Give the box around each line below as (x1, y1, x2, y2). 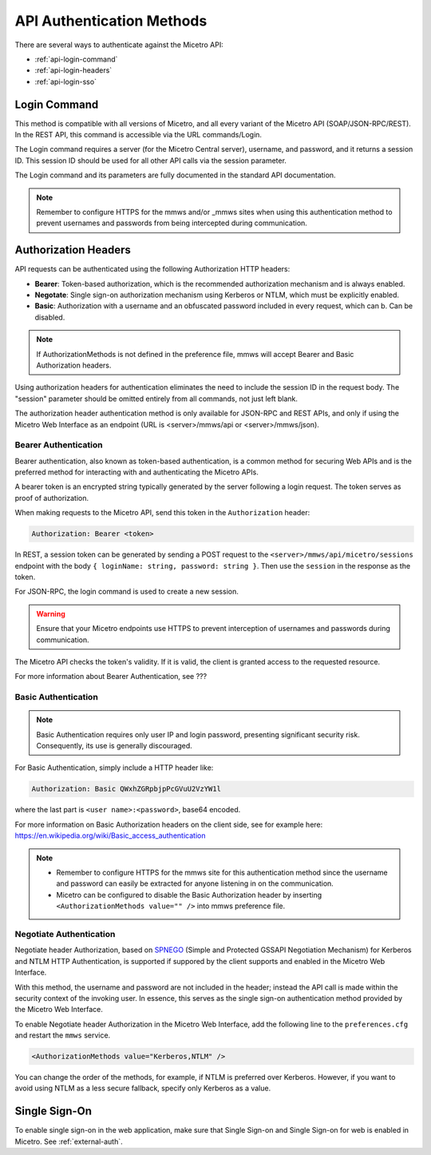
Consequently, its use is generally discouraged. (36, 741, 193, 751)
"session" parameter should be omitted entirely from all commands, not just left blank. (14, 394, 299, 403)
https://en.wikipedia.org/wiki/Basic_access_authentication (14, 831, 206, 840)
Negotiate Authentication (14, 928, 116, 939)
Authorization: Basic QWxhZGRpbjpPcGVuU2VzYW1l (31, 784, 221, 794)
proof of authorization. (14, 493, 89, 502)
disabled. (34, 312, 65, 322)
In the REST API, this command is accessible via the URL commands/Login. (14, 130, 263, 140)
